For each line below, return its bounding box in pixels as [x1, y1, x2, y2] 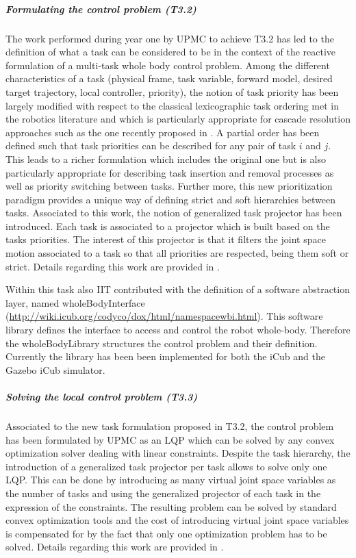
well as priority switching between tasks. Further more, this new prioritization [5, 179, 333, 193]
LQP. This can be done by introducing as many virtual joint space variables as [5, 472, 336, 487]
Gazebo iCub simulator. [5, 362, 105, 377]
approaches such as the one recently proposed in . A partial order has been [5, 125, 320, 139]
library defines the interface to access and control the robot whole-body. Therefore [5, 322, 351, 337]
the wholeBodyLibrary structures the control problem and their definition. [5, 335, 318, 350]
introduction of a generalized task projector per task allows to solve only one [5, 459, 327, 473]
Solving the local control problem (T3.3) [5, 390, 198, 403]
